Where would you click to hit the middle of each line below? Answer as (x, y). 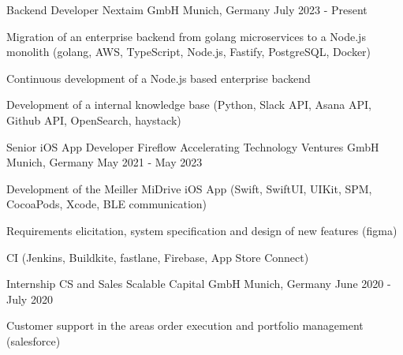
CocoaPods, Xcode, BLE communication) (107, 204)
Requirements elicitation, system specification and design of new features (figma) (202, 230)
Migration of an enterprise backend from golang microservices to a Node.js (186, 36)
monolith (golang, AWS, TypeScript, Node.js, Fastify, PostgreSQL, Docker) (189, 52)
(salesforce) (34, 340)
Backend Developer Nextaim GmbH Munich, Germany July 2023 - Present (187, 9)
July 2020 (30, 299)
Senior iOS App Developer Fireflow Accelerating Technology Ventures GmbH (193, 146)
